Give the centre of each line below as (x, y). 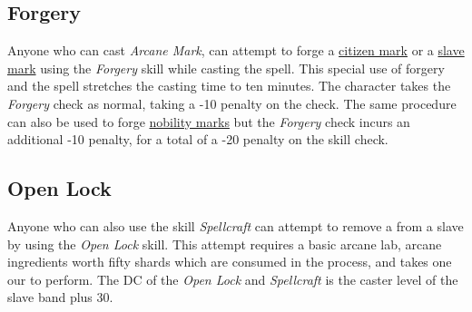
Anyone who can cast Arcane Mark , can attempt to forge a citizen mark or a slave (236, 50)
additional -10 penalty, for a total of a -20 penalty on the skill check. (198, 139)
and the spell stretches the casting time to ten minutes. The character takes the (229, 86)
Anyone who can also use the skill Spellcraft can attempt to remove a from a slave (236, 225)
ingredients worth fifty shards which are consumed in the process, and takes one (230, 262)
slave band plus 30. (60, 297)
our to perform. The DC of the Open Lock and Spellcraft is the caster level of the (233, 279)
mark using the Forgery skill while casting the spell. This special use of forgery (226, 68)
